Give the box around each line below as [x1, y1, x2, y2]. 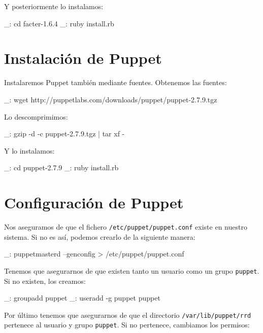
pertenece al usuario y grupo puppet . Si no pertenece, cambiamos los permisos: [4, 319, 250, 330]
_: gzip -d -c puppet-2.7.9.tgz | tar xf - [4, 128, 125, 139]
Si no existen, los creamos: [4, 275, 86, 286]
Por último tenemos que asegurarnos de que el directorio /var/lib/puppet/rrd [4, 309, 251, 320]
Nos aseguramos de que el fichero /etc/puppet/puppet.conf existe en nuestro [4, 221, 247, 232]
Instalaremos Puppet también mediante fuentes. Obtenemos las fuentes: [4, 77, 227, 88]
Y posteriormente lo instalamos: [4, 1, 104, 11]
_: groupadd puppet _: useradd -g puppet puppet [4, 292, 160, 303]
